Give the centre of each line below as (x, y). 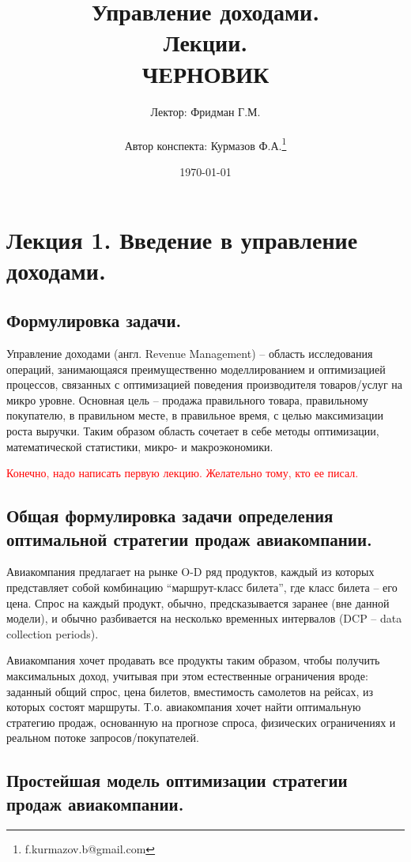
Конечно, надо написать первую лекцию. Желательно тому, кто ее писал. (183, 473)
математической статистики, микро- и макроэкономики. (140, 446)
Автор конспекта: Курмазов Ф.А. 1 (205, 144)
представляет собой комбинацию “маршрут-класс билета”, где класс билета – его (202, 587)
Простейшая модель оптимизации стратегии (177, 780)
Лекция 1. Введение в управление (182, 239)
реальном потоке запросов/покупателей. (103, 738)
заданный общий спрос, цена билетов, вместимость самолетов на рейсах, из (190, 691)
